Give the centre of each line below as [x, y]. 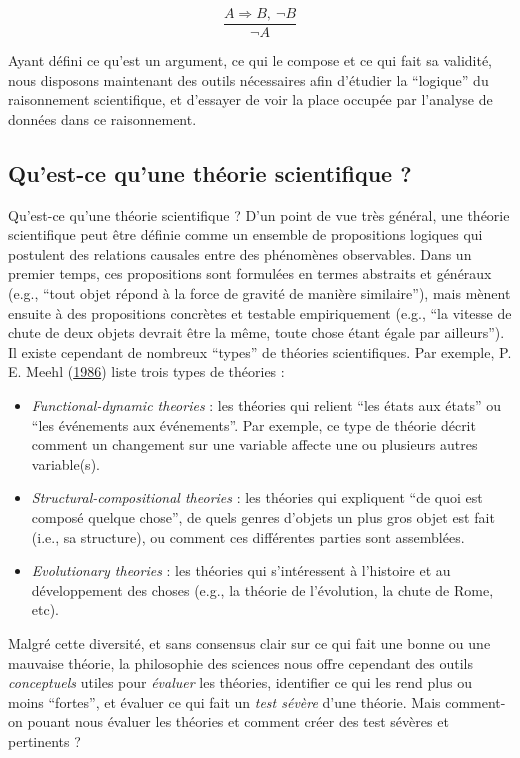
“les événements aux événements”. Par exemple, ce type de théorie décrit [253, 424]
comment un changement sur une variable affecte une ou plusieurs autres [254, 444]
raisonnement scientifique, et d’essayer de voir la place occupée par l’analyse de [250, 99]
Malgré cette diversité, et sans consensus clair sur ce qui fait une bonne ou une [249, 642]
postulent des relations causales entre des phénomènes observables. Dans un [240, 253]
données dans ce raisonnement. [102, 118]
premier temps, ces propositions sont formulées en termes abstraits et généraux [250, 273]
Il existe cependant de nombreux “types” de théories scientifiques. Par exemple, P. [260, 351]
